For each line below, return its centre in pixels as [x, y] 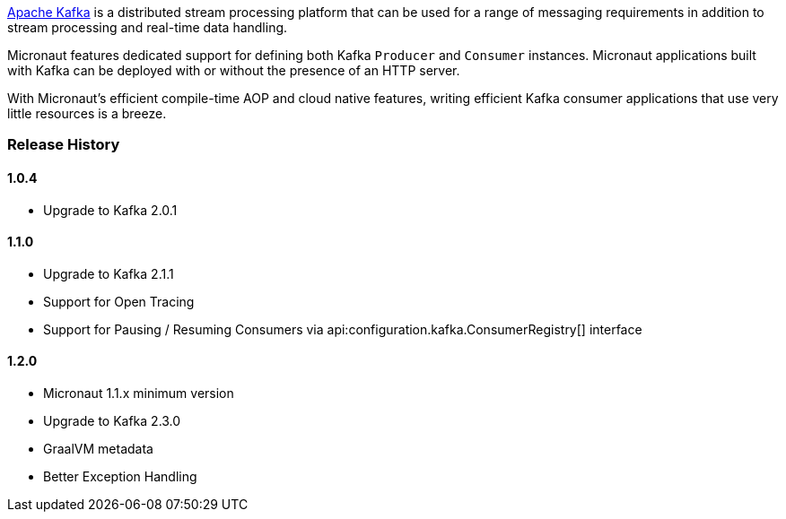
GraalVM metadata [98, 449]
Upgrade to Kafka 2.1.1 [109, 273]
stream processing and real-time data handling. [148, 27]
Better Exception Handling [120, 477]
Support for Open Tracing [119, 301]
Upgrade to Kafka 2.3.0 [112, 421]
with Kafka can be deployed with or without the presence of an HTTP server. [234, 70]
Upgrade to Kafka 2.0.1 [110, 210]
